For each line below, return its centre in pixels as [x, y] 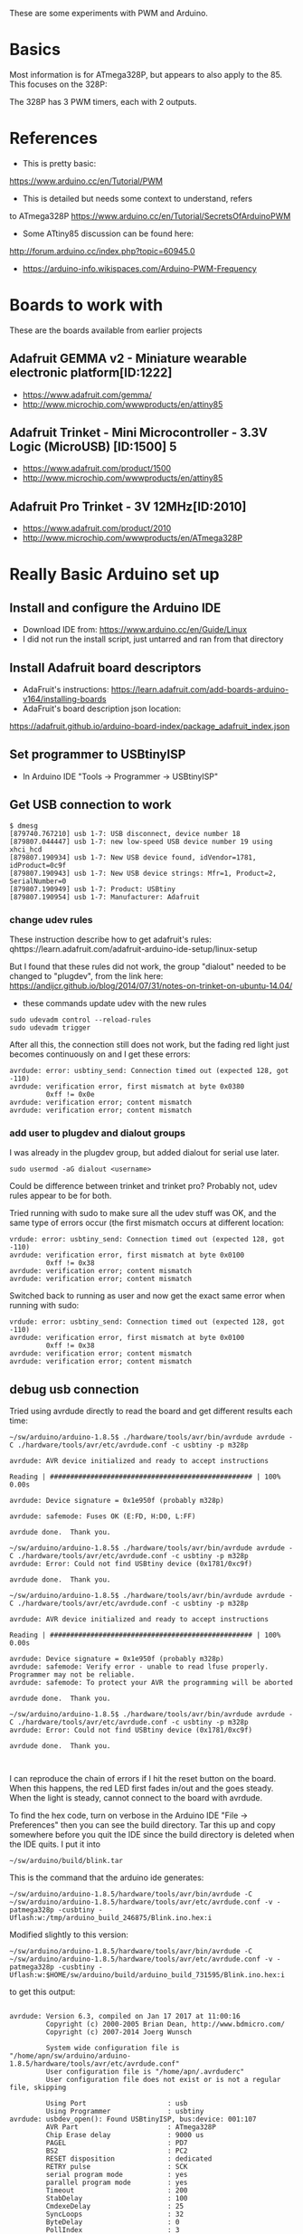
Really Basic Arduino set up [114, 575]
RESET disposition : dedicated [129, 2159]
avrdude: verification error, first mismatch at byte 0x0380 [127, 1086]
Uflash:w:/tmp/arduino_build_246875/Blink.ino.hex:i [111, 1918]
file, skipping [38, 2088]
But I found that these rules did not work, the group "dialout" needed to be [148, 966]
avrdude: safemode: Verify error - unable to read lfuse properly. [139, 1667]
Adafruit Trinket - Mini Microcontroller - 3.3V [139, 433]
